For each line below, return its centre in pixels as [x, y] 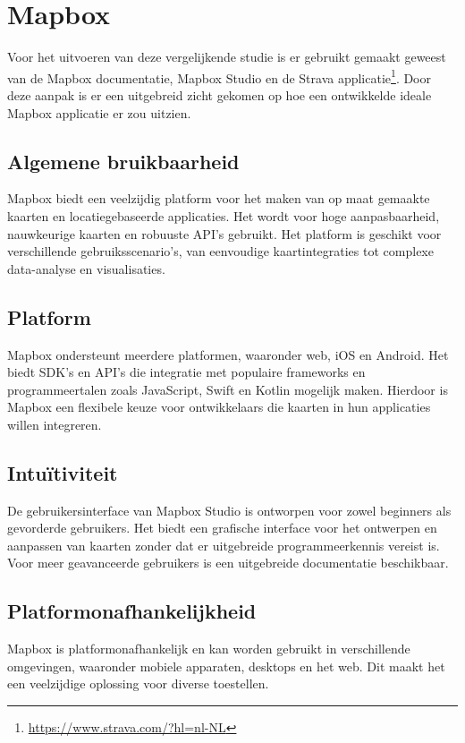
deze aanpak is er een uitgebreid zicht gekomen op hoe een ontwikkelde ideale [220, 94]
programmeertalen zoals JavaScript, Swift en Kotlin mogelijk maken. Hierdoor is [228, 389]
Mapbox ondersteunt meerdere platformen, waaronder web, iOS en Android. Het [228, 354]
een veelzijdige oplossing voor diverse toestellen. [138, 683]
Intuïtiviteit [63, 472]
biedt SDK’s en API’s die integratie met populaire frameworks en [186, 372]
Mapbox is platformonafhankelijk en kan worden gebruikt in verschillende [209, 649]
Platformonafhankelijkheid [132, 611]
